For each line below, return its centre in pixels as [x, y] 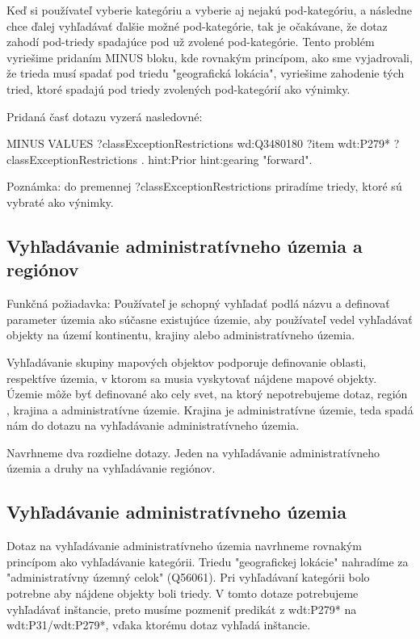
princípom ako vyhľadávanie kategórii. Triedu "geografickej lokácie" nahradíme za [208, 561]
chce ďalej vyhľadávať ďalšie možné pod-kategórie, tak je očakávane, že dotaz [197, 25]
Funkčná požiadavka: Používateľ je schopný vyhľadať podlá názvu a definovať [198, 303]
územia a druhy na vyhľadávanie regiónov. [111, 468]
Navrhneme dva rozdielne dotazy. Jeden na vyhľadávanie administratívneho [193, 452]
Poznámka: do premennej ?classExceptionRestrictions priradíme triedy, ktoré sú [204, 186]
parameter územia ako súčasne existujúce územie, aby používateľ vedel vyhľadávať [210, 319]
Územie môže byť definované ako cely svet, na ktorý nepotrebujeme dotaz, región [207, 394]
